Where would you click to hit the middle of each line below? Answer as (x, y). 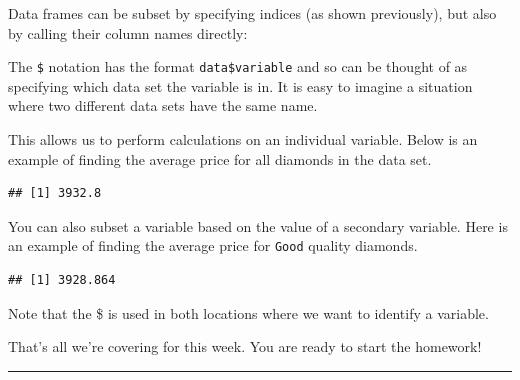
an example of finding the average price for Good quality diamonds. (213, 245)
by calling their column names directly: (128, 32)
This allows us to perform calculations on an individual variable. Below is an (243, 139)
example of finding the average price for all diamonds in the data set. (220, 158)
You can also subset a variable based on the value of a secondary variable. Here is (258, 225)
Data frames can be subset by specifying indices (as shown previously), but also (252, 13)
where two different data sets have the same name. (163, 105)
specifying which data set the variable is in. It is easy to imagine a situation (240, 85)
